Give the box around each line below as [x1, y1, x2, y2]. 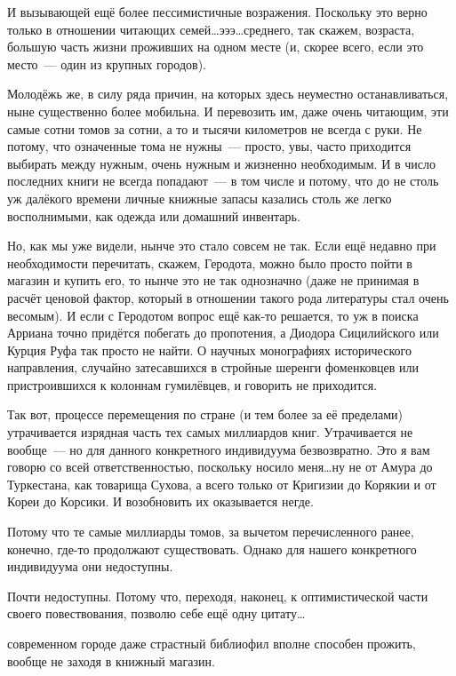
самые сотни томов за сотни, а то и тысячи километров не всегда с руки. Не [7, 119, 422, 138]
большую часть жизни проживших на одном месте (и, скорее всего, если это [7, 37, 424, 56]
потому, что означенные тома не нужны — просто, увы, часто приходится [7, 137, 412, 155]
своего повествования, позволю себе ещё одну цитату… [7, 604, 306, 623]
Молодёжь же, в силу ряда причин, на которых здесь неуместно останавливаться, [7, 84, 449, 103]
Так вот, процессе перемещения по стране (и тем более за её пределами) [7, 405, 404, 424]
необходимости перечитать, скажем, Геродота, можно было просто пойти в [7, 253, 412, 272]
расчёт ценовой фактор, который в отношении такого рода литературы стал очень [7, 288, 449, 306]
